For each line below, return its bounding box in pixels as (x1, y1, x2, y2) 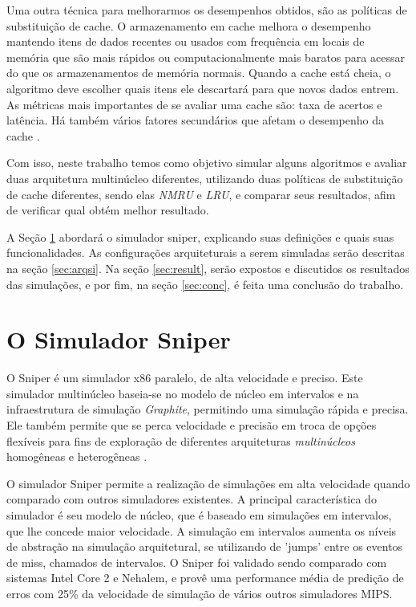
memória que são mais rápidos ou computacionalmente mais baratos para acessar (6, 48, 405, 65)
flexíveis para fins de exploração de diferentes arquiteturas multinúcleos (6, 432, 355, 449)
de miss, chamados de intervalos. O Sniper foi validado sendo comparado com (6, 553, 387, 570)
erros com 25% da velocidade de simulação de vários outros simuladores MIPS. (6, 585, 393, 601)
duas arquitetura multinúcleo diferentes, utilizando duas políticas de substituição (6, 169, 403, 186)
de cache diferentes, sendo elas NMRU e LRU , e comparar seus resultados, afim (6, 185, 396, 202)
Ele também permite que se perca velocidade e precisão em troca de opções (6, 417, 377, 433)
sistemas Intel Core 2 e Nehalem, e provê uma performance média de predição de (6, 569, 404, 586)
